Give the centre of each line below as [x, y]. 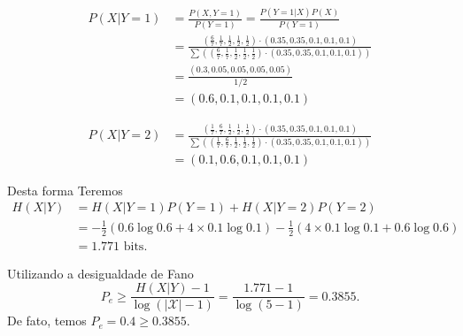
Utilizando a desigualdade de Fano [100, 273]
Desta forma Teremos [65, 190]
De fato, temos [47, 321]
